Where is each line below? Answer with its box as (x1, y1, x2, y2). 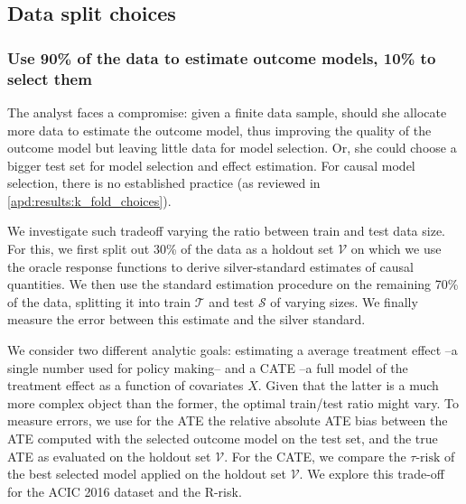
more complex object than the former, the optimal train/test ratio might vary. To (7, 393, 460, 412)
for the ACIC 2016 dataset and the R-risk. (7, 481, 242, 500)
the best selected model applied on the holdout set (7, 464, 286, 483)
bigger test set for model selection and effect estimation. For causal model (7, 155, 415, 174)
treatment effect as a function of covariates (7, 376, 244, 395)
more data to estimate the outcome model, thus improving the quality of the (7, 120, 432, 139)
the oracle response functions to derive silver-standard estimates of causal (7, 257, 414, 275)
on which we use (350, 239, 442, 258)
